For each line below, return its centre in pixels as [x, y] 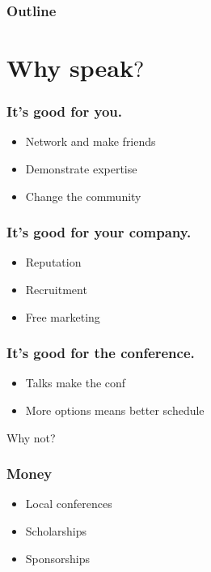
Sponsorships [58, 558]
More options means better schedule [115, 410]
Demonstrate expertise [81, 169]
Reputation [53, 262]
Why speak [70, 68]
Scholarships [56, 531]
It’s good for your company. [99, 232]
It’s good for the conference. [101, 353]
